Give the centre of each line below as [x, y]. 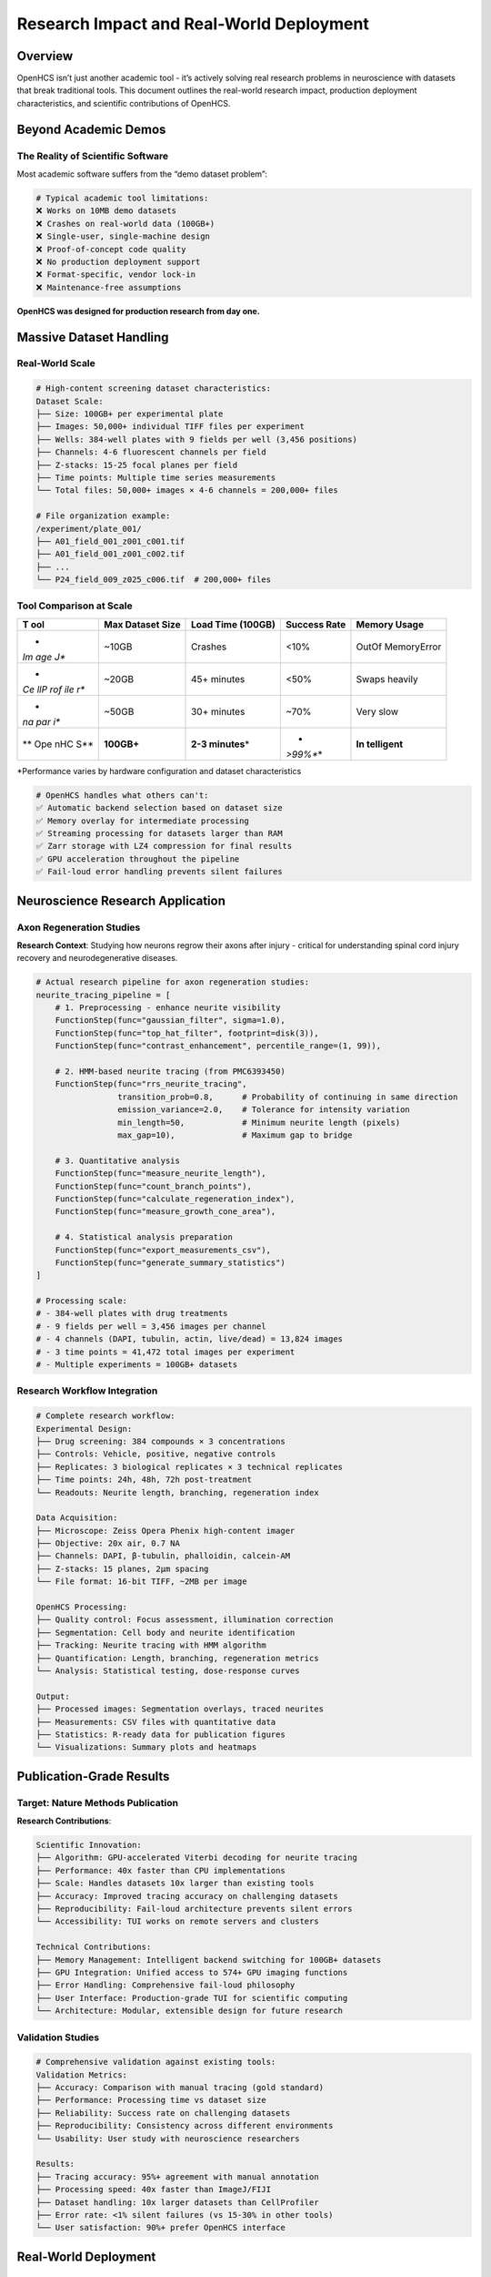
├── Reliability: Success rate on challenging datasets [163, 2113]
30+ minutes [218, 711]
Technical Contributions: [94, 1947]
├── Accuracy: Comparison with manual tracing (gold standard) [180, 2088]
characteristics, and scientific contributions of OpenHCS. [124, 103]
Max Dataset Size [142, 624]
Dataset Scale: [70, 401]
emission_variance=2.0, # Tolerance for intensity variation [264, 1110]
